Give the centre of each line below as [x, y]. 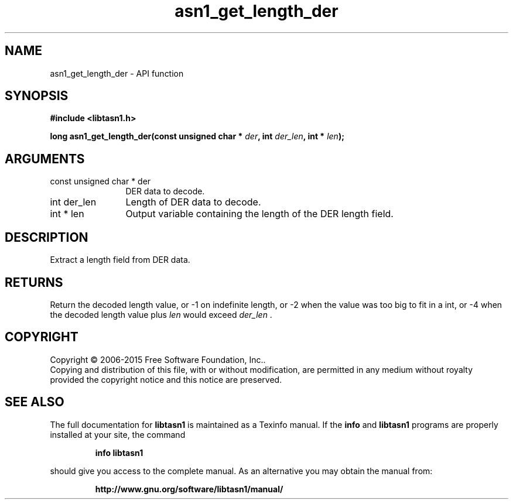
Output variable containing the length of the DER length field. [259, 214]
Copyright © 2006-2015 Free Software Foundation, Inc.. [158, 359]
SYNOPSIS [37, 96]
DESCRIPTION [47, 237]
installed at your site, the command [118, 434]
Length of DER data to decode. [193, 202]
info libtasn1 [119, 452]
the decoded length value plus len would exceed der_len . [161, 314]
